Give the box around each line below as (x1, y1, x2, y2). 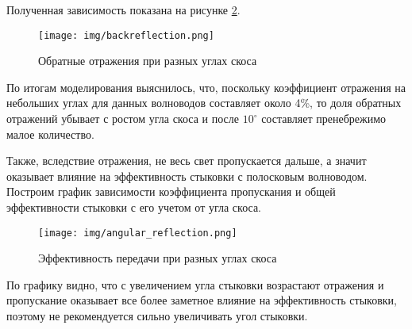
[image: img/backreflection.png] (38, 29, 214, 41)
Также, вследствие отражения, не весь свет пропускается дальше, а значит (6, 152, 367, 169)
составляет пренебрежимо (261, 110, 387, 127)
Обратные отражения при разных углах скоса (38, 52, 257, 69)
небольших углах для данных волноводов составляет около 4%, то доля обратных (6, 94, 402, 111)
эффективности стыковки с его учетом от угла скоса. (6, 199, 261, 215)
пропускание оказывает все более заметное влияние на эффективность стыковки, (6, 292, 397, 308)
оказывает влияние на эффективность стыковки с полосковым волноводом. (6, 167, 368, 184)
